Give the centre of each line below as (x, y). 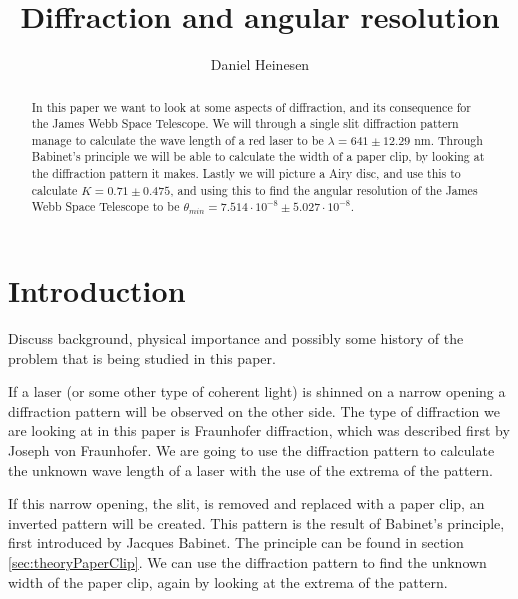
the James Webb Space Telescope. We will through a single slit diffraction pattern (245, 123)
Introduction (97, 290)
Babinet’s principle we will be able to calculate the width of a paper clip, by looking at (258, 156)
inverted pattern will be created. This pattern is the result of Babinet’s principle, (256, 522)
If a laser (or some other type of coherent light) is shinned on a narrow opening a (257, 391)
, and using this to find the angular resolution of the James (324, 189)
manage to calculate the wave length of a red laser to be (177, 139)
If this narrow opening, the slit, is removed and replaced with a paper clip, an (246, 503)
